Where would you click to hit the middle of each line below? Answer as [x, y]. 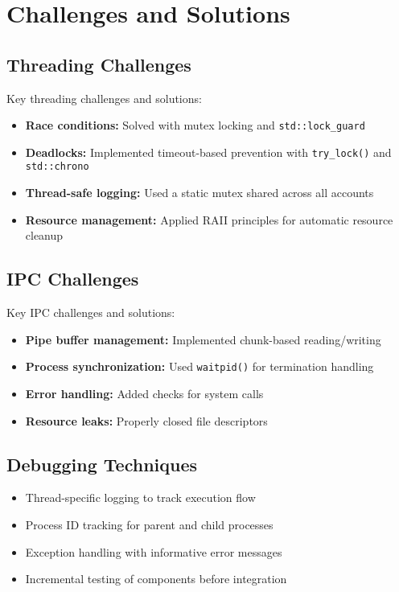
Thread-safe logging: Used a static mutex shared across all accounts [199, 193]
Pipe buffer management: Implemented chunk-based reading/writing [203, 339]
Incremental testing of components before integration [156, 579]
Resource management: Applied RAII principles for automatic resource [209, 219]
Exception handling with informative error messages [154, 551]
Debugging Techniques [102, 464]
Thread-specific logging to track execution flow [140, 497]
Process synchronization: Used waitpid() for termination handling [199, 366]
